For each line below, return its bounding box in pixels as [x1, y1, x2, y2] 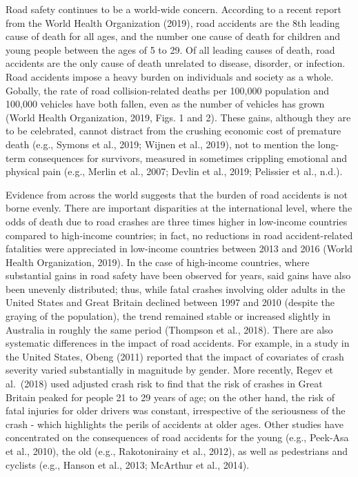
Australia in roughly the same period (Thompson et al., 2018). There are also [6, 322, 333, 336]
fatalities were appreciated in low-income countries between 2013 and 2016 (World [6, 241, 353, 256]
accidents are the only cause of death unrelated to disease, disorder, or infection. [6, 56, 346, 70]
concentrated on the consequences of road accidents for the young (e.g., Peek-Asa [6, 430, 349, 445]
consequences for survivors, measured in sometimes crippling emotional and [28, 150, 348, 165]
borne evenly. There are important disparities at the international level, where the [6, 201, 352, 215]
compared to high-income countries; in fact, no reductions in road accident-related [6, 227, 353, 242]
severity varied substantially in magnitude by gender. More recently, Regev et [6, 363, 334, 377]
